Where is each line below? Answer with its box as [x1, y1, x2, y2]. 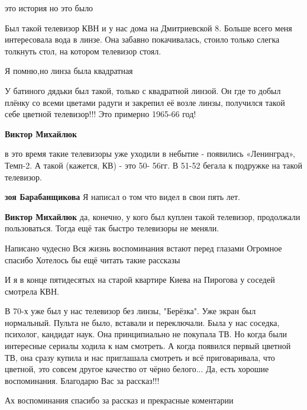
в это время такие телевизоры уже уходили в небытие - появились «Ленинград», [5, 147, 295, 160]
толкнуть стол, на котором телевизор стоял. [5, 44, 161, 57]
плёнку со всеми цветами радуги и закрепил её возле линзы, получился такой [5, 96, 285, 108]
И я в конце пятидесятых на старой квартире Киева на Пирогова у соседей [5, 273, 275, 286]
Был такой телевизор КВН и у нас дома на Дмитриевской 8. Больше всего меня [5, 21, 292, 34]
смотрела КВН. [5, 285, 59, 297]
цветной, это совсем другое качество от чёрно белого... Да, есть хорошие [5, 363, 269, 375]
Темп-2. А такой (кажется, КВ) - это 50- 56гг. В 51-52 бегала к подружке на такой [5, 159, 303, 171]
